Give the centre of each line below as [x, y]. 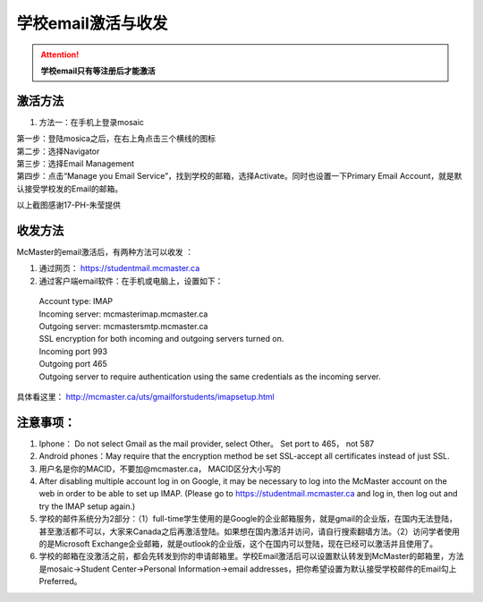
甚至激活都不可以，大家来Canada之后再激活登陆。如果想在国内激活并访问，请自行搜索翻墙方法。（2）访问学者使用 [250, 531]
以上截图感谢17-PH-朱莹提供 [68, 205]
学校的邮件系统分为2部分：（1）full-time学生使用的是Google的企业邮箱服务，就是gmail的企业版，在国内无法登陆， [248, 519]
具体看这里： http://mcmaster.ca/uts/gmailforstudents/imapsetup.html [145, 397]
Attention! [60, 55]
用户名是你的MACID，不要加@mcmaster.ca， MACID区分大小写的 [160, 469]
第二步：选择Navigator [58, 151]
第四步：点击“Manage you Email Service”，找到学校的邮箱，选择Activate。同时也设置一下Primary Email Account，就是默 [239, 176]
